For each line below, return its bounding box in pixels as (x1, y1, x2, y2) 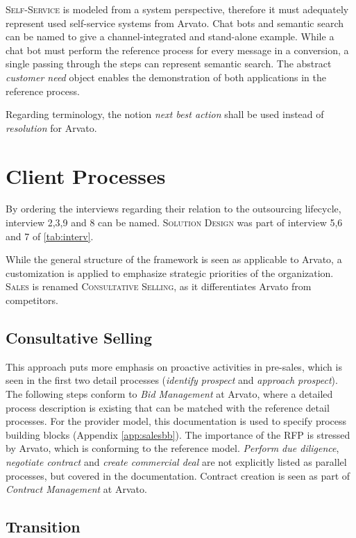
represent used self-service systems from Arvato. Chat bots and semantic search (6, 15, 344, 30)
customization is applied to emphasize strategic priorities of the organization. (6, 265, 334, 280)
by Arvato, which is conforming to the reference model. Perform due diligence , (6, 441, 339, 455)
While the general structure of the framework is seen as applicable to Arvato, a (6, 252, 342, 267)
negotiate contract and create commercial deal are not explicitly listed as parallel (6, 454, 347, 469)
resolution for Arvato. (6, 120, 97, 135)
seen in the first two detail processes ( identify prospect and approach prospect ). (6, 373, 338, 387)
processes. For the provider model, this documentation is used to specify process (6, 414, 347, 428)
